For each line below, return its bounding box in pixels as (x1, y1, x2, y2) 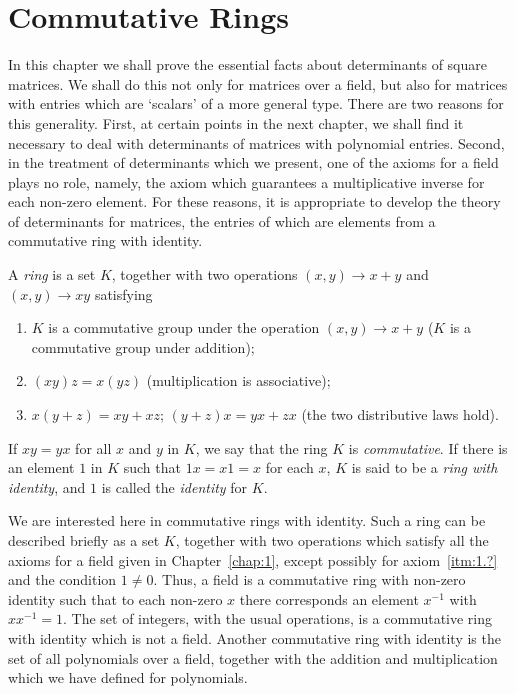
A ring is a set (8, 264, 96, 285)
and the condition (8, 569, 117, 590)
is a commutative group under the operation (48, 317, 320, 338)
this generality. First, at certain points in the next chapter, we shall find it (8, 112, 464, 133)
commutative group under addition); (31, 336, 255, 357)
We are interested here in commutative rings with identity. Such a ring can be (8, 510, 486, 531)
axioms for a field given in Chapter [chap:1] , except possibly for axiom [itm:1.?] (8, 549, 498, 570)
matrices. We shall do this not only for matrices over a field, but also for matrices (8, 73, 508, 94)
